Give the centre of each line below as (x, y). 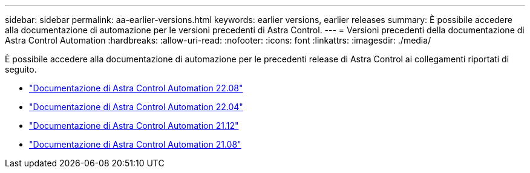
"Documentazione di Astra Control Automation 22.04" (136, 107)
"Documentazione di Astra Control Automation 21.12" (134, 126)
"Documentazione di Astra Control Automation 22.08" (136, 88)
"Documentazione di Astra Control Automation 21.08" (135, 144)
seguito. (21, 69)
